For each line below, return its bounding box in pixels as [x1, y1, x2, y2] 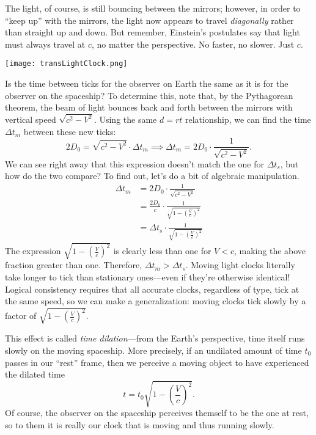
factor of [5, 309, 37, 322]
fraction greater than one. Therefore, [5, 258, 142, 271]
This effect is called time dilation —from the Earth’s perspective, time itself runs [5, 332, 305, 345]
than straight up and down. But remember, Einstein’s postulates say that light [5, 26, 300, 38]
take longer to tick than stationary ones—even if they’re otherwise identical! [5, 271, 290, 283]
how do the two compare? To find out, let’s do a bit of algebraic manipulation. [5, 169, 299, 182]
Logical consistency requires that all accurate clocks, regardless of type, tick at [5, 282, 299, 295]
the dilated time [5, 368, 65, 381]
